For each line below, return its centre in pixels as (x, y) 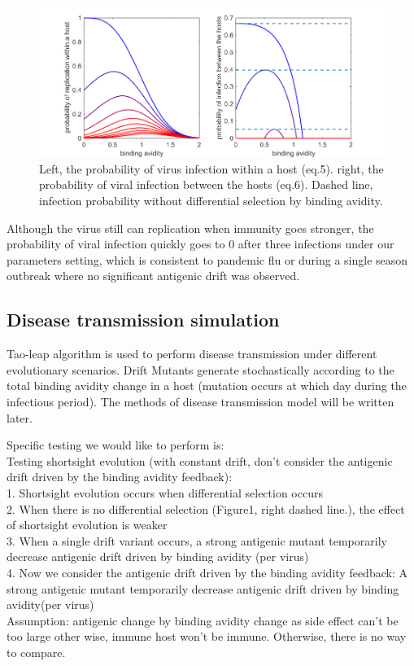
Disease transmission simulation (143, 320)
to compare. (36, 652)
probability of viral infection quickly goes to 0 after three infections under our (200, 244)
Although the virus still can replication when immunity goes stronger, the (190, 228)
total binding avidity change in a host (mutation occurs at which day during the (207, 386)
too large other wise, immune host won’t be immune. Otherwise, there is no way (207, 636)
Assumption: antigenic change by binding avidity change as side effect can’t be (203, 620)
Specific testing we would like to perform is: (115, 445)
